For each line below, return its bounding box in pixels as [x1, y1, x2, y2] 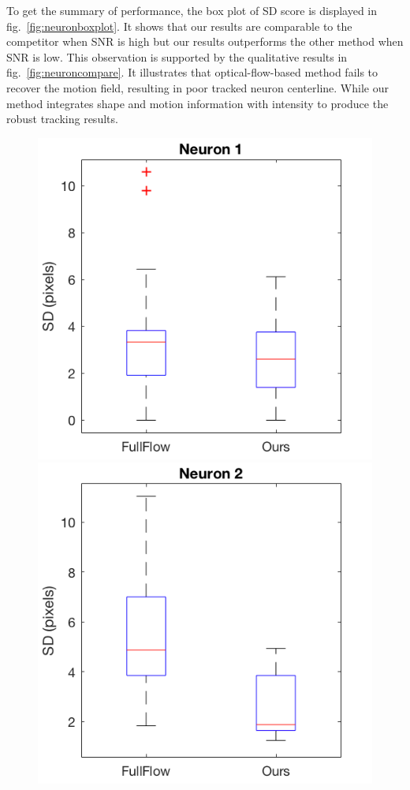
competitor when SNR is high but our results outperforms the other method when [6, 33, 404, 50]
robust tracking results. [6, 110, 118, 127]
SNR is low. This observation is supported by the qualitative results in [6, 48, 348, 65]
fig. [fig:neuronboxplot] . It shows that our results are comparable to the [6, 17, 352, 34]
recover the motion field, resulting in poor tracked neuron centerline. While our [6, 79, 389, 95]
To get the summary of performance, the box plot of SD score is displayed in [6, 2, 378, 18]
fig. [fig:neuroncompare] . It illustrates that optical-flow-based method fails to [6, 64, 378, 80]
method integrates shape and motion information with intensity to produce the [6, 95, 389, 111]
